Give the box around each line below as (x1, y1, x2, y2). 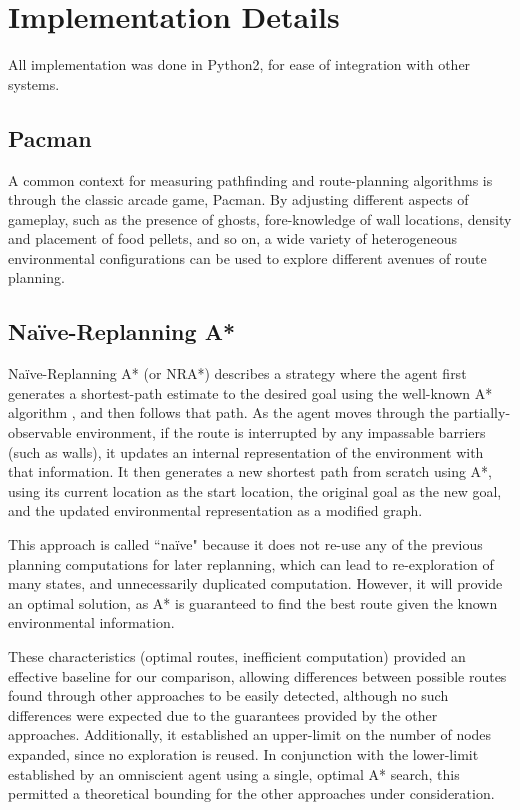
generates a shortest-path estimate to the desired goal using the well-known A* (8, 382, 493, 403)
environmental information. (8, 612, 175, 633)
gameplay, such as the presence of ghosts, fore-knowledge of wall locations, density (8, 208, 512, 229)
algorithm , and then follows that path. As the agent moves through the (8, 402, 449, 423)
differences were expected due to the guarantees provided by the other (8, 704, 438, 725)
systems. (8, 73, 60, 94)
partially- (453, 402, 511, 423)
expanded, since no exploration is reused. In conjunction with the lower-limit (8, 743, 479, 764)
